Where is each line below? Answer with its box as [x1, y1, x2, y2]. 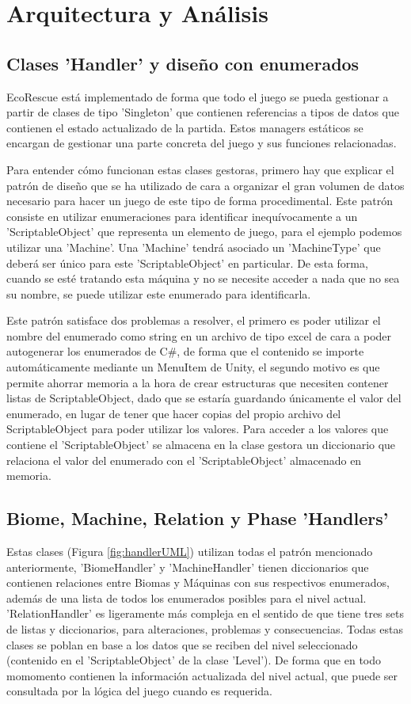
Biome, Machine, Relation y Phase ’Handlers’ [6, 506, 389, 531]
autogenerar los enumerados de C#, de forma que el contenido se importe [6, 343, 364, 360]
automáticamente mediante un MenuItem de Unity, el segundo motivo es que [6, 359, 380, 375]
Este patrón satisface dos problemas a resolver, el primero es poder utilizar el [6, 312, 381, 329]
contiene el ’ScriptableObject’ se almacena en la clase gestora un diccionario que [6, 436, 396, 453]
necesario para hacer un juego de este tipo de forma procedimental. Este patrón [6, 192, 393, 209]
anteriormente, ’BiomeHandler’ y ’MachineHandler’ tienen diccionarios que [6, 558, 369, 575]
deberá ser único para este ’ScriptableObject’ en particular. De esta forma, [6, 254, 368, 271]
